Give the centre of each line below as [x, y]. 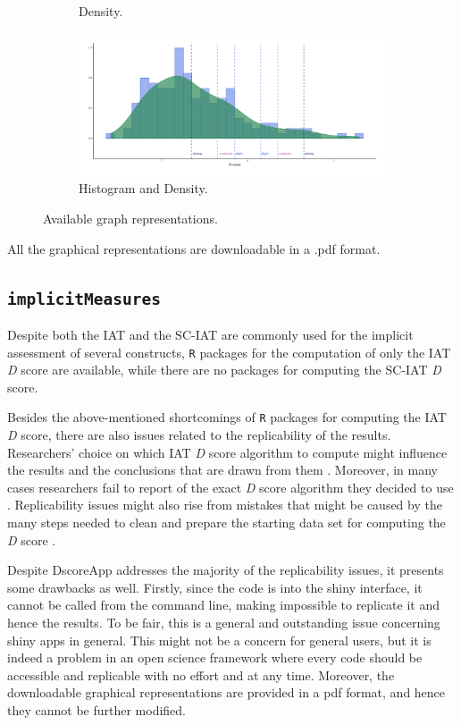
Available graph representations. [130, 219]
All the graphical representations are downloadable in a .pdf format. [194, 248]
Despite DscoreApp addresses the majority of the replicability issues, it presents [226, 570]
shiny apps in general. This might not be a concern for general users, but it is [219, 640]
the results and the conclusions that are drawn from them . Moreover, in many [222, 470]
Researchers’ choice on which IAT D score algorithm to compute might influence [227, 452]
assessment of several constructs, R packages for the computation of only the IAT [229, 352]
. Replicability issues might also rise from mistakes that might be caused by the [225, 505]
